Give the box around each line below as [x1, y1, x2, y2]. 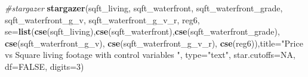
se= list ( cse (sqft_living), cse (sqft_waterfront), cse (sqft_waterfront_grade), [5, 25, 280, 38]
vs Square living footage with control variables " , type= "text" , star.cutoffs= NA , [5, 48, 295, 61]
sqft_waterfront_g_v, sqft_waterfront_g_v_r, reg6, [5, 13, 200, 26]
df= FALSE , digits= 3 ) [5, 60, 84, 72]
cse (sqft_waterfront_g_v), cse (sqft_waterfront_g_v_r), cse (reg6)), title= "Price [5, 36, 303, 49]
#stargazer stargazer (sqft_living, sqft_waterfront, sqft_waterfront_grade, [5, 2, 283, 14]
